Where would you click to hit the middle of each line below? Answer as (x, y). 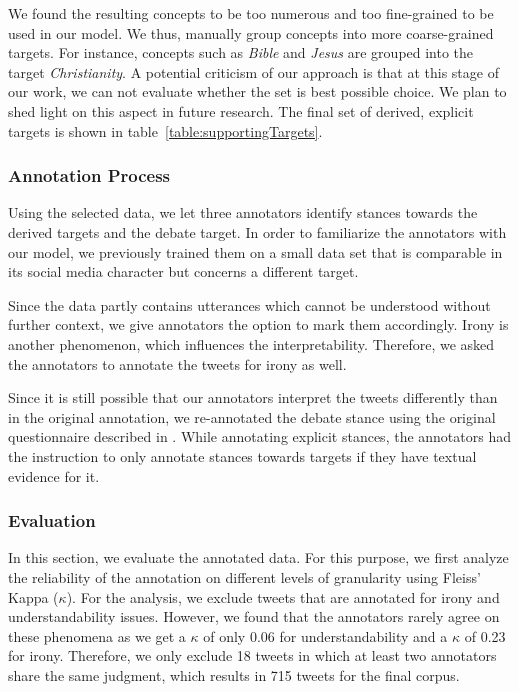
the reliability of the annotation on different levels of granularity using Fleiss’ (244, 576)
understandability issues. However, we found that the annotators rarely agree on (254, 616)
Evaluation (52, 520)
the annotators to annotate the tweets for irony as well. (177, 363)
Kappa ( (33, 596)
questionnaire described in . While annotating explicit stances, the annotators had (259, 436)
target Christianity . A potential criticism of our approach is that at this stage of (253, 71)
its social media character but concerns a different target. (183, 271)
